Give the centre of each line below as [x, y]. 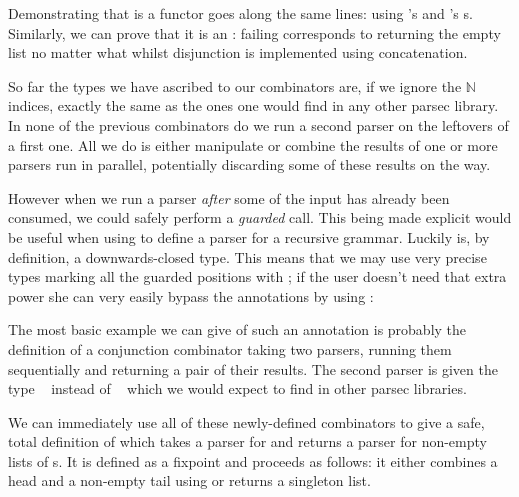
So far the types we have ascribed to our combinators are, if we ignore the [235, 85]
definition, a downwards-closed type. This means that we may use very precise [247, 256]
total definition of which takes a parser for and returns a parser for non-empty [247, 441]
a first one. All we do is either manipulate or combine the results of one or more [253, 144]
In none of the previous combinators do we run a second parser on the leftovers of [258, 124]
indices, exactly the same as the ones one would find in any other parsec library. [253, 105]
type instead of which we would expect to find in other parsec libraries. [237, 388]
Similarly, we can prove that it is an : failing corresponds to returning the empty [254, 32]
